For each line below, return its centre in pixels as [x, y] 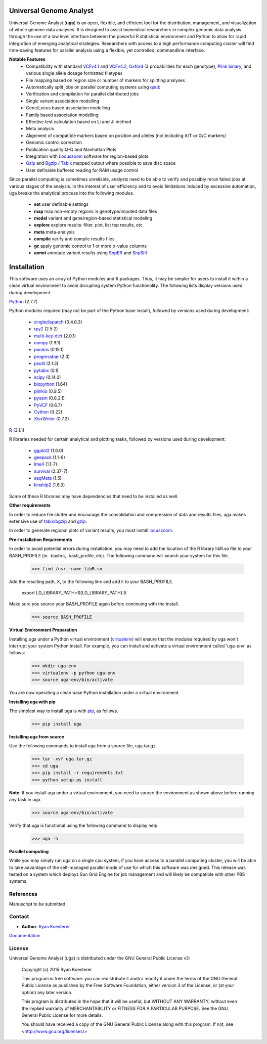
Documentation [25, 936]
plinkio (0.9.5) [48, 391]
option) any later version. [47, 992]
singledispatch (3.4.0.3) [58, 322]
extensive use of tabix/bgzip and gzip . [48, 521]
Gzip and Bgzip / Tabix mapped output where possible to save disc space [101, 163]
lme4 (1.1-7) [46, 464]
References [23, 894]
